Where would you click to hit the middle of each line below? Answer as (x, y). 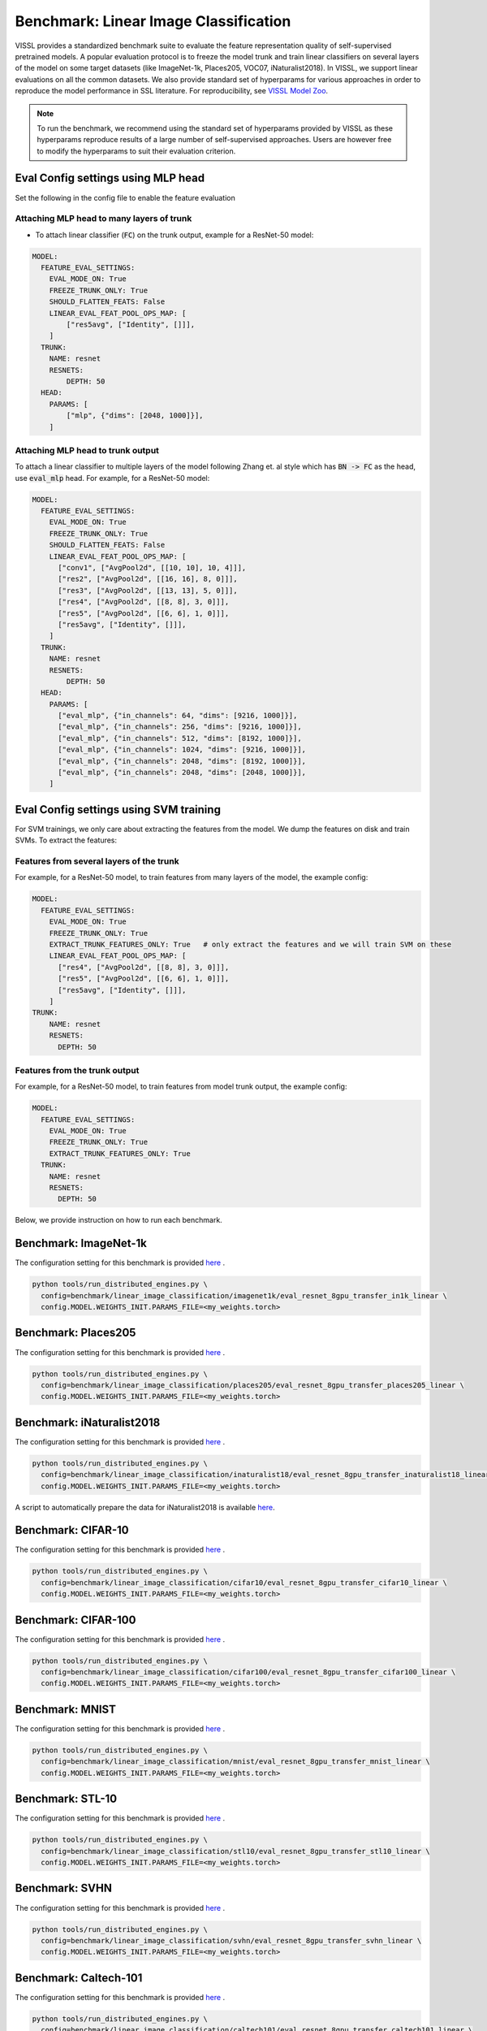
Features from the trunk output (77, 1070)
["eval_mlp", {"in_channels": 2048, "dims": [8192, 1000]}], (182, 761)
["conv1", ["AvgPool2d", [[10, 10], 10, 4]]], (152, 568)
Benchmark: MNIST (66, 1709)
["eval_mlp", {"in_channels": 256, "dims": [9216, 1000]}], (180, 727)
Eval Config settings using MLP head (110, 178)
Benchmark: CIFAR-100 (75, 1620)
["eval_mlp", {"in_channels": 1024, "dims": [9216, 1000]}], (182, 750)
